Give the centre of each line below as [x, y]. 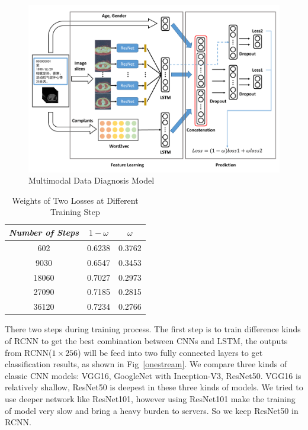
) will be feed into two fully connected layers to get [170, 352]
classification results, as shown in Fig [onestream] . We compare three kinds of [146, 364]
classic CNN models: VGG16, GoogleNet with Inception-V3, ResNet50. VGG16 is [153, 375]
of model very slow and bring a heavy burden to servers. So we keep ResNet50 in [152, 410]
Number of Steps [44, 232]
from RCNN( [28, 352]
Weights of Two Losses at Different [75, 200]
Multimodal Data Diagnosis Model [92, 180]
